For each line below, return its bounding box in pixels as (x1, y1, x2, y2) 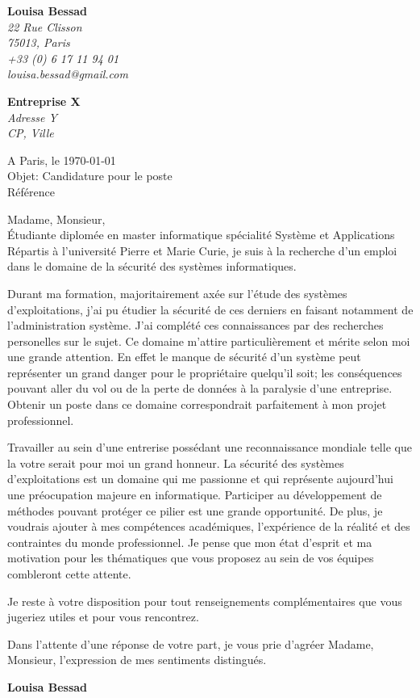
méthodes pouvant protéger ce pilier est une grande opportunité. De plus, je (7, 502, 383, 519)
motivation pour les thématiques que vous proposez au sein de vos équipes (7, 549, 374, 566)
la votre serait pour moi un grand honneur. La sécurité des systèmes (7, 454, 344, 471)
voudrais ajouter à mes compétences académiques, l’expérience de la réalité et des (7, 518, 410, 535)
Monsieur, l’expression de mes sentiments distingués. (7, 651, 267, 668)
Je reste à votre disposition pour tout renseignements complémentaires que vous (7, 592, 402, 609)
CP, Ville (7, 124, 54, 141)
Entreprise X (7, 92, 81, 109)
